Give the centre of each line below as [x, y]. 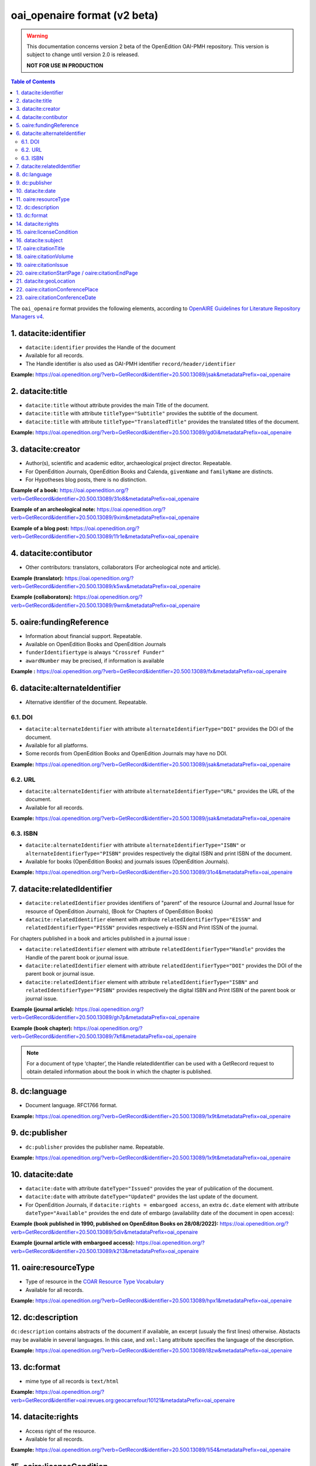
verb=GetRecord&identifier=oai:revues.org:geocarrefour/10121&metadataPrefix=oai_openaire [123, 1400]
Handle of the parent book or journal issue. [77, 957]
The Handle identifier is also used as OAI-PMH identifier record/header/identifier [131, 364]
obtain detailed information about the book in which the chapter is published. [119, 1072]
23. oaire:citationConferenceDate [56, 298]
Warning [37, 36]
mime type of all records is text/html [72, 1381]
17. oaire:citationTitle [40, 248]
